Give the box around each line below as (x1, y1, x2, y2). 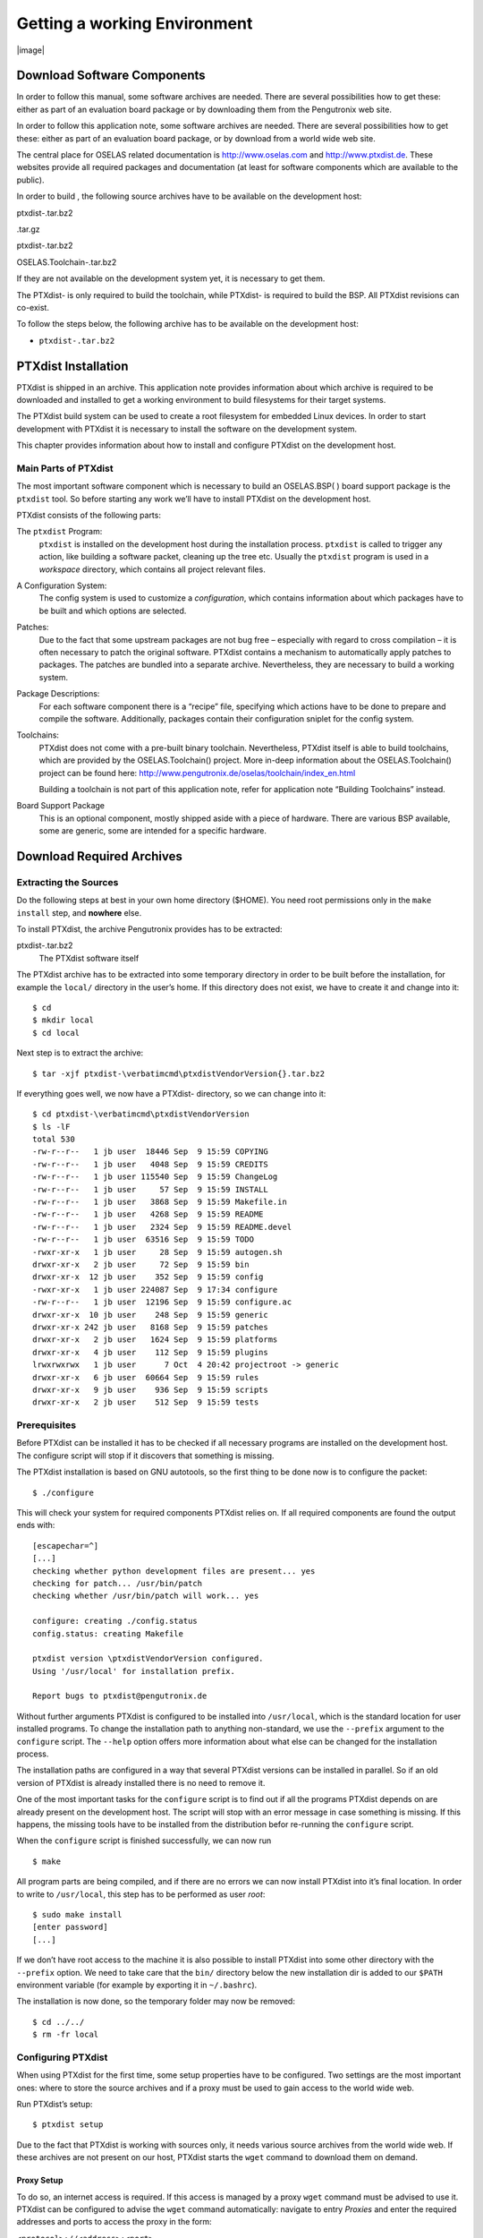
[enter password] (32, 1922, 108, 1933)
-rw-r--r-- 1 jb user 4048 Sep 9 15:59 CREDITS (32, 1159, 268, 1169)
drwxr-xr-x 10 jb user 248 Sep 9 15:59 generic (32, 1310, 268, 1320)
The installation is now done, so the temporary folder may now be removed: (16, 1996, 295, 2007)
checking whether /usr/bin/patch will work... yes (32, 1591, 259, 1602)
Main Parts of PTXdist (16, 462, 114, 474)
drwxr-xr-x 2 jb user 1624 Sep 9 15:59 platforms (32, 1335, 278, 1345)
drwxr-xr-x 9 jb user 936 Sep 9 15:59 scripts (32, 1384, 268, 1395)
